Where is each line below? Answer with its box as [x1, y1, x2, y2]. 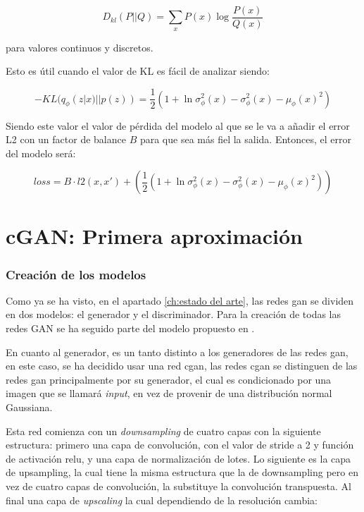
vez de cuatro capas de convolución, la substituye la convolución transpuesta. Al [6, 479, 351, 494]
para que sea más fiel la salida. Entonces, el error [139, 132, 352, 147]
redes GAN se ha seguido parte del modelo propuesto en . [6, 321, 255, 336]
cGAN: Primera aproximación [6, 221, 303, 250]
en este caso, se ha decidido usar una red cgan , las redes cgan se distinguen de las [6, 358, 358, 373]
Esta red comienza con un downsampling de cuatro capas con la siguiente [6, 423, 321, 438]
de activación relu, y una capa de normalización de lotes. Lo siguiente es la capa [6, 451, 351, 465]
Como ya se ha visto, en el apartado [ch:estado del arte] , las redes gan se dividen [6, 293, 354, 307]
